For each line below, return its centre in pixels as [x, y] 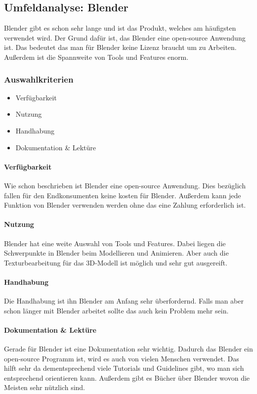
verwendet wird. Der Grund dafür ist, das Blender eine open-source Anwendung [125, 37]
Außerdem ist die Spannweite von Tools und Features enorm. [96, 57]
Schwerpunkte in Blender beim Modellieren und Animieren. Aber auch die [116, 253]
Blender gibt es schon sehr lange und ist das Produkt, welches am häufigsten [120, 28]
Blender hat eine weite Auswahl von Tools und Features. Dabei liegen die [115, 243]
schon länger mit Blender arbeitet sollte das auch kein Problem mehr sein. [116, 310]
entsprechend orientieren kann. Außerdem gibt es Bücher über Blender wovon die [127, 377]
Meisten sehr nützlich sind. [44, 387]
